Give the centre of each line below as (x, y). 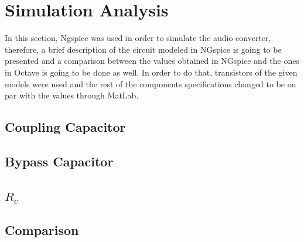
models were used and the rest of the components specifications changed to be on (151, 83)
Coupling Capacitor (65, 127)
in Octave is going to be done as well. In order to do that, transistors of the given (151, 72)
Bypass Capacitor (59, 161)
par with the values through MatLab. (72, 95)
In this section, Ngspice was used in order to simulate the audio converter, (138, 38)
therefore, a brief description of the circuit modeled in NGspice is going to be (143, 49)
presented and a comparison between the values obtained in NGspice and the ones (152, 61)
